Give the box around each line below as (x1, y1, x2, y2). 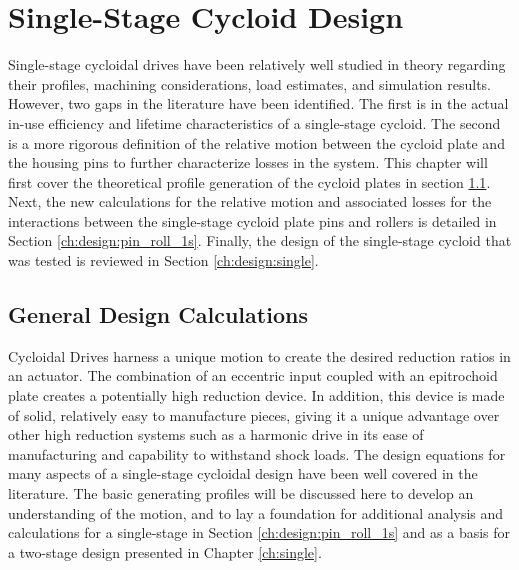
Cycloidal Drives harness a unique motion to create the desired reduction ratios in (8, 345, 511, 366)
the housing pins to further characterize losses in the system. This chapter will (8, 152, 488, 173)
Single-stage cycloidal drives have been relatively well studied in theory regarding (8, 54, 506, 75)
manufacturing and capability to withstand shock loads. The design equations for (8, 443, 506, 464)
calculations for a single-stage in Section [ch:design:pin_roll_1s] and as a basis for (8, 522, 511, 543)
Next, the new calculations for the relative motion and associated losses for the (8, 191, 492, 212)
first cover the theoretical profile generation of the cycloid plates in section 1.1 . (8, 171, 491, 192)
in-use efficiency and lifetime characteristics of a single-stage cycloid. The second (8, 112, 501, 133)
